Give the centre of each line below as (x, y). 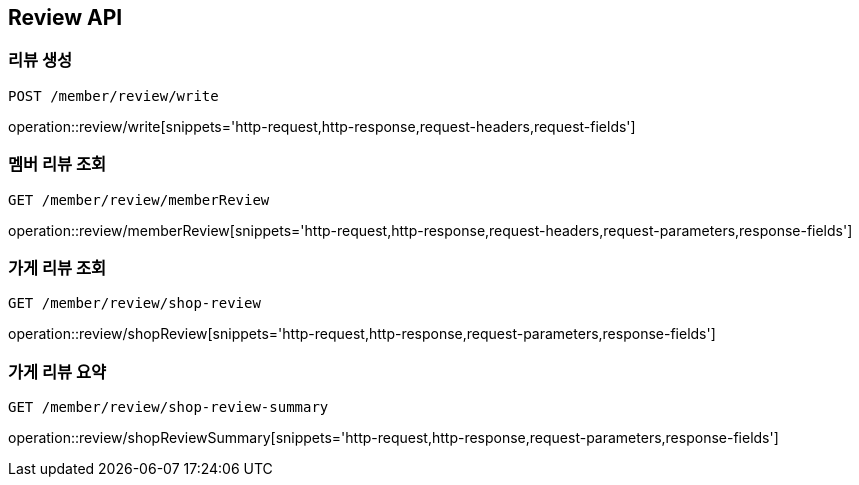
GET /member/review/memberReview (139, 199)
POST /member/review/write (113, 95)
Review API (65, 17)
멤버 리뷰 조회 (57, 164)
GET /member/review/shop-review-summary (168, 407)
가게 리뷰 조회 (57, 267)
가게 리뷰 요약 (57, 371)
